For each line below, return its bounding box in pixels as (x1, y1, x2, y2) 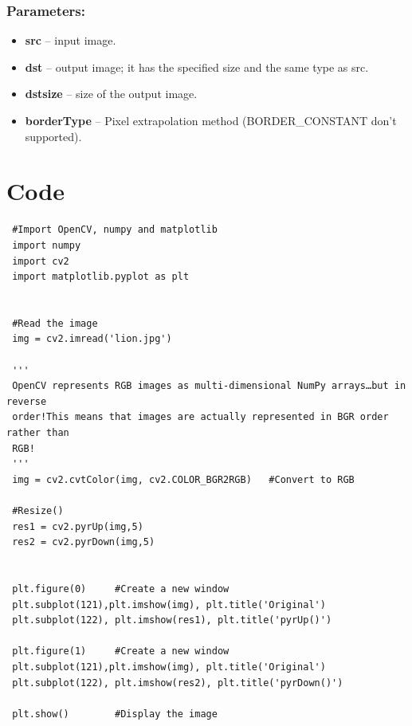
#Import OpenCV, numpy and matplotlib (12, 224, 218, 236)
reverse (6, 395, 47, 407)
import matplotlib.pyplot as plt (12, 271, 190, 283)
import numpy (12, 239, 81, 251)
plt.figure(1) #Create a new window (12, 646, 230, 657)
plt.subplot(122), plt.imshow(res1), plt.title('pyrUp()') (12, 614, 332, 626)
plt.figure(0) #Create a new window (12, 583, 230, 595)
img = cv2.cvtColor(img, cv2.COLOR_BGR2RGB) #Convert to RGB (12, 473, 355, 485)
